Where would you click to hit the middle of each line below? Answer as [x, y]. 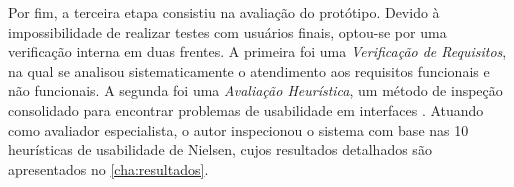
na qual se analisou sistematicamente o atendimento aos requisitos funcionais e [249, 70]
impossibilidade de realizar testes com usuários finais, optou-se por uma [227, 31]
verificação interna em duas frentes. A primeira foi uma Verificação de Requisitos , [257, 51]
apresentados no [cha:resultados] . [108, 168]
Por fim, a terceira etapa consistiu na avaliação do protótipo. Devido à [224, 12]
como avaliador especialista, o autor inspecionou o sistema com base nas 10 [238, 129]
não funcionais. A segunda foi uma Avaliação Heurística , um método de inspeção [255, 90]
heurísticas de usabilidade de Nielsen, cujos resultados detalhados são [220, 149]
